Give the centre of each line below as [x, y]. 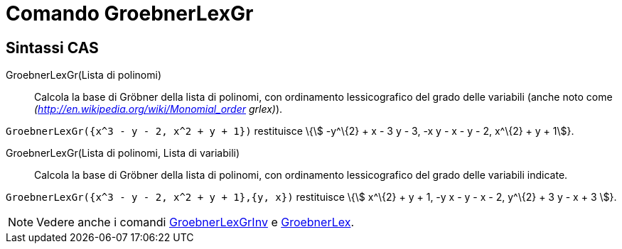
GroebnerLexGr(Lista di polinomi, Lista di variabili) [123, 153]
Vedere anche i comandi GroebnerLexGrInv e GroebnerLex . [195, 222]
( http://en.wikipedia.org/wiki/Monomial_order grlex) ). [159, 109]
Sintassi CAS [52, 48]
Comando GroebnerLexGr [130, 13]
